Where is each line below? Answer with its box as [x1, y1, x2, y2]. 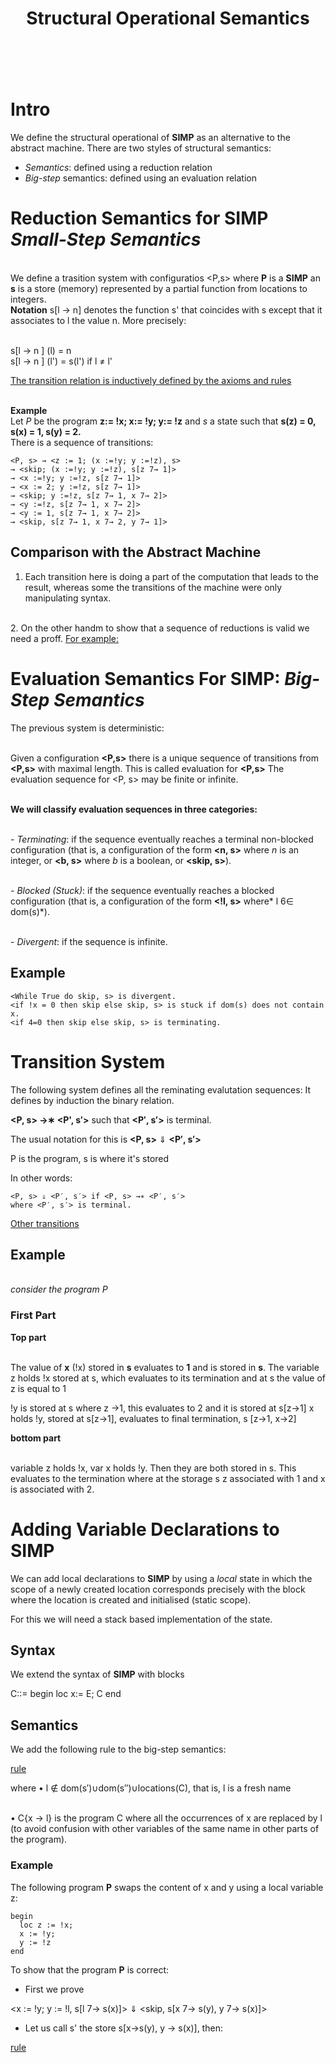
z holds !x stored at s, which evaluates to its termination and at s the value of [10, 1372, 326, 1384]
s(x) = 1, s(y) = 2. [10, 426, 82, 438]
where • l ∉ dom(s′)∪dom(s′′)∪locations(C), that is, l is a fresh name [10, 1782, 292, 1794]
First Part [10, 1308, 57, 1322]
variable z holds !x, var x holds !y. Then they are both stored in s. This [10, 1462, 297, 1474]
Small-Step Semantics [10, 228, 202, 251]
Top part [10, 1331, 47, 1343]
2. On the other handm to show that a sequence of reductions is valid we [10, 622, 310, 634]
